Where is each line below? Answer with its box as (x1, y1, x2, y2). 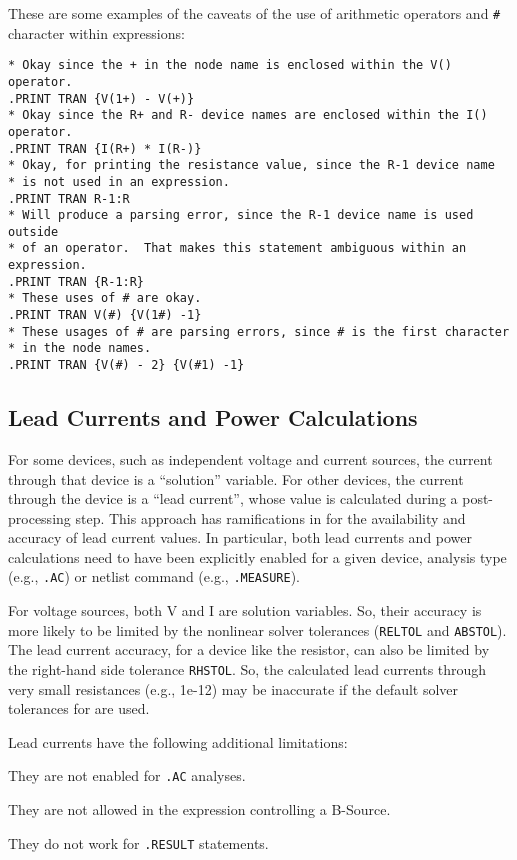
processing (8, 507, 71, 528)
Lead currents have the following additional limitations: (8, 731, 348, 752)
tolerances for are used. (8, 698, 150, 719)
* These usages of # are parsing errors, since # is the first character (8, 324, 510, 339)
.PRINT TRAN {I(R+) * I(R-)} (8, 141, 202, 156)
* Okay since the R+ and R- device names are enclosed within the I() (8, 108, 488, 123)
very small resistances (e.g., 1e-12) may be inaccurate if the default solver (8, 678, 459, 699)
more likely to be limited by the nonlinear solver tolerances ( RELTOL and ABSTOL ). (8, 619, 507, 640)
